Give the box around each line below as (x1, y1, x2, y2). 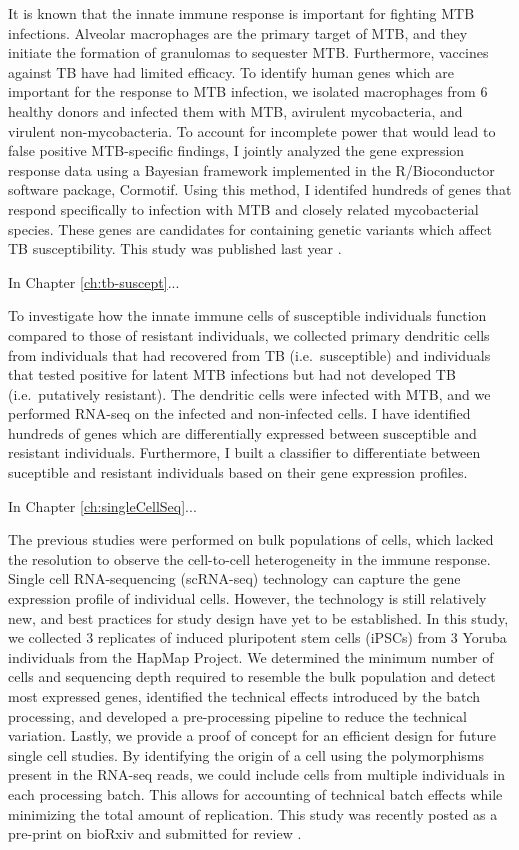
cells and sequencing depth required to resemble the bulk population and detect (8, 666, 496, 687)
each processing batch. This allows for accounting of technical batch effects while (8, 783, 503, 804)
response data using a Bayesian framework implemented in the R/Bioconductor (8, 159, 495, 180)
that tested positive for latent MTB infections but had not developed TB (8, 364, 456, 385)
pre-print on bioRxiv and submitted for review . (8, 823, 302, 844)
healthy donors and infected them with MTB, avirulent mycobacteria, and (8, 100, 463, 121)
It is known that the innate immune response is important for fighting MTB (8, 3, 475, 23)
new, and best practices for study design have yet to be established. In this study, (8, 607, 509, 628)
